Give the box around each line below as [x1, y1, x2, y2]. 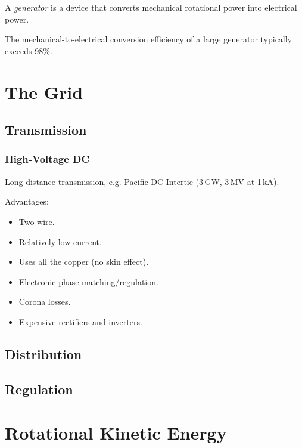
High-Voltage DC [5, 152, 90, 166]
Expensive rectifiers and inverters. [18, 315, 142, 327]
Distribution [5, 344, 82, 363]
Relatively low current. [18, 235, 102, 248]
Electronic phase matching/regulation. [18, 275, 158, 288]
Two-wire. [18, 215, 55, 227]
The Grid [5, 79, 83, 104]
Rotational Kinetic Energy [5, 421, 227, 445]
